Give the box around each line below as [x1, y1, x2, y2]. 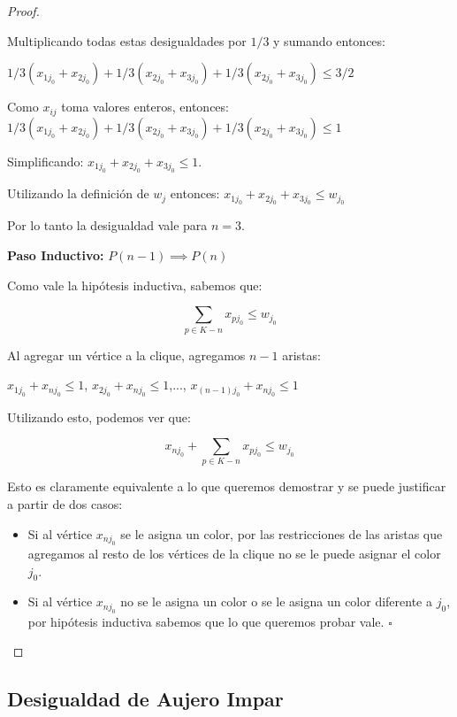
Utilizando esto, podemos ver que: [7, 407, 191, 426]
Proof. [7, 2, 40, 19]
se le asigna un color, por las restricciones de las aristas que [120, 524, 443, 543]
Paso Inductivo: [7, 246, 104, 265]
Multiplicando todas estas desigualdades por [7, 31, 247, 50]
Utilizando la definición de [7, 184, 149, 203]
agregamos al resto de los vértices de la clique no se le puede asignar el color [27, 544, 441, 563]
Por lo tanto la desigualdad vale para [7, 216, 208, 235]
